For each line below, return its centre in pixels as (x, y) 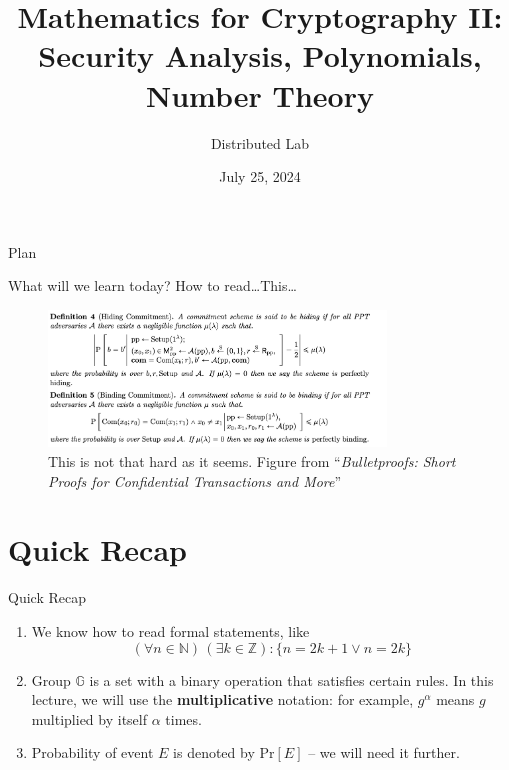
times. (183, 718)
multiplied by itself (89, 718)
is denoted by (214, 752)
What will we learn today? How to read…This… (152, 285)
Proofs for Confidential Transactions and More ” (195, 480)
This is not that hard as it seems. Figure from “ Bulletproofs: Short (252, 461)
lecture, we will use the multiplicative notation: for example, (222, 699)
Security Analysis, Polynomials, (260, 55)
